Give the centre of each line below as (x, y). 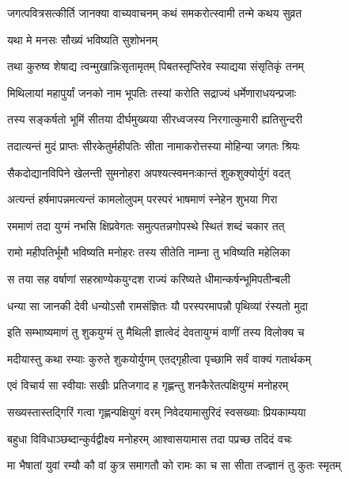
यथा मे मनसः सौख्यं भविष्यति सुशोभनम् (83, 39)
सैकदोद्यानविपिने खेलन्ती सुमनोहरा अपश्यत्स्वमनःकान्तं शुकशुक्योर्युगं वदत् (149, 172)
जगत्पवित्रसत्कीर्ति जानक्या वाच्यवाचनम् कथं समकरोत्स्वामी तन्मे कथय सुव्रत (155, 13)
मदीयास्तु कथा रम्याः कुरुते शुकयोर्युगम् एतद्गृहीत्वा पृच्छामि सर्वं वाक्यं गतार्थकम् (159, 358)
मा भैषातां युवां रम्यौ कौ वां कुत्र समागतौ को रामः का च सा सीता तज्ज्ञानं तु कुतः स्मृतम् (174, 465)
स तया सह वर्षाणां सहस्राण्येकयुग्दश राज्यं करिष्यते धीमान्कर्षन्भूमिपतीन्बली (149, 278)
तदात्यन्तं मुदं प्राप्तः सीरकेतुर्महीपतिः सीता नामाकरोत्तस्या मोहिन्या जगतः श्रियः (154, 145)
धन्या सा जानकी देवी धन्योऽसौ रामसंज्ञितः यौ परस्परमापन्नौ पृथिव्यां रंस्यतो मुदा (157, 305)
